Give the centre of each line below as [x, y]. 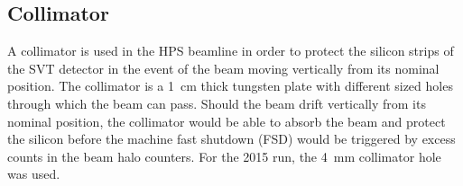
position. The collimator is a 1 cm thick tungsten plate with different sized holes [230, 86]
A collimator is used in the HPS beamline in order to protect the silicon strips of [231, 51]
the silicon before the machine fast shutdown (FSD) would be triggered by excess [231, 139]
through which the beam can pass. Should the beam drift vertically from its [217, 103]
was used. [34, 174]
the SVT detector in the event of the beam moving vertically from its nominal [223, 68]
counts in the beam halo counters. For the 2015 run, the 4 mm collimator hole [224, 156]
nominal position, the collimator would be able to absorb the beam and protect [227, 121]
